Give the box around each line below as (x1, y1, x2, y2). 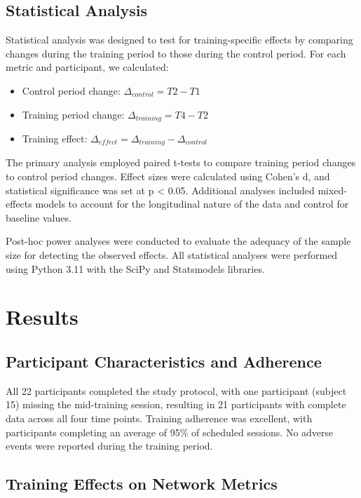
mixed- (318, 182, 348, 197)
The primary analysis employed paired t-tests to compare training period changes (6, 155, 356, 170)
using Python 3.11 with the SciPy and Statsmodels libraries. (6, 261, 265, 276)
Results (6, 302, 79, 331)
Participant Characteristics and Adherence (6, 351, 322, 372)
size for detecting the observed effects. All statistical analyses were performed (6, 248, 338, 262)
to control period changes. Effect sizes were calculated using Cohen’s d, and (6, 169, 330, 184)
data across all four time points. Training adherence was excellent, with (6, 411, 313, 425)
